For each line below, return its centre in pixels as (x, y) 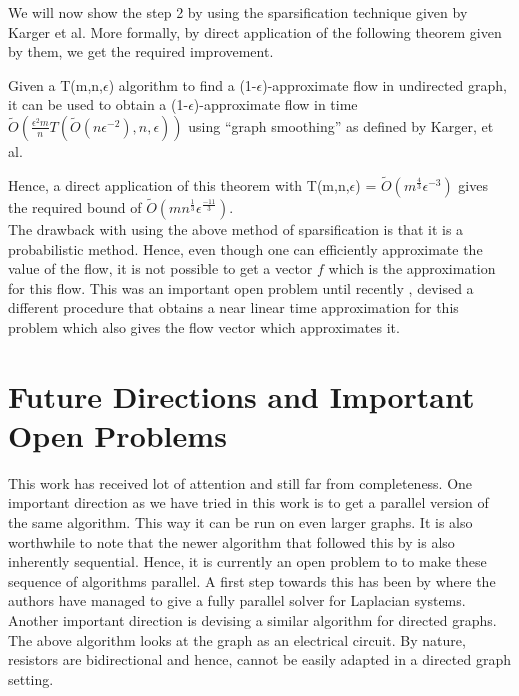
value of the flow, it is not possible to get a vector (160, 268)
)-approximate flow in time (275, 104)
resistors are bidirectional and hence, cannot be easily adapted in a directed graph (260, 659)
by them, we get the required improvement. (141, 51)
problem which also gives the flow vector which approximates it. (204, 326)
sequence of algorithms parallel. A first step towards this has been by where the (252, 580)
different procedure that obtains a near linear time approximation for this (233, 307)
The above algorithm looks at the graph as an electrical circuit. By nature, (237, 639)
